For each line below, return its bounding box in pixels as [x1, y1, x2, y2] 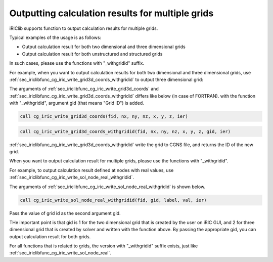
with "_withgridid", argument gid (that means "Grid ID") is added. [9, 100, 144, 106]
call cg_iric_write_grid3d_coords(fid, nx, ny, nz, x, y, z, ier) [20, 114, 188, 119]
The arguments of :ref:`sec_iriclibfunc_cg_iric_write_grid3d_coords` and [9, 86, 159, 92]
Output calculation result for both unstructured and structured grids [22, 51, 163, 57]
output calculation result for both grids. [9, 233, 91, 240]
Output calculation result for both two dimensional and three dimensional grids [22, 43, 186, 50]
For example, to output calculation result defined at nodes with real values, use [9, 167, 174, 173]
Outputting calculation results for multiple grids [9, 8, 214, 19]
